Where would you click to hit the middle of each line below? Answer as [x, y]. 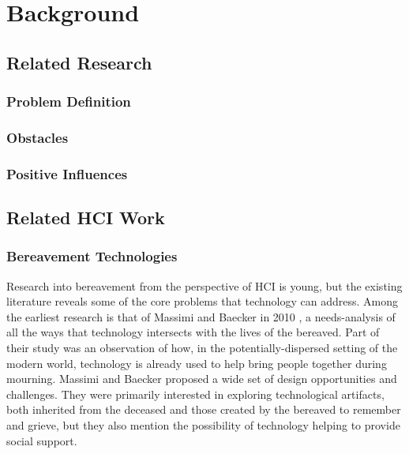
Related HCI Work [86, 218]
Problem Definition [69, 101]
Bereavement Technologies [92, 256]
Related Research [79, 62]
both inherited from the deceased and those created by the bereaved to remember [204, 409]
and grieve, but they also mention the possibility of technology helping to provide [203, 425]
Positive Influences [67, 173]
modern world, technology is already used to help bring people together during [197, 363]
